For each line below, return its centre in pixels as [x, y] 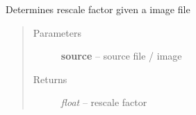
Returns [50, 79]
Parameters [57, 32]
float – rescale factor [104, 102]
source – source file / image [121, 56]
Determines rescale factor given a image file [98, 9]
